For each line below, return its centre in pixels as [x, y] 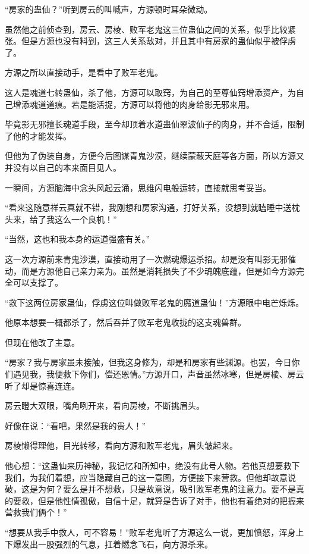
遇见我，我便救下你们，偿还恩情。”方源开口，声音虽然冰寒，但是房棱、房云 [158, 374]
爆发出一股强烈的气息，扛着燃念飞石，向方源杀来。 [113, 544]
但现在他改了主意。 [42, 342]
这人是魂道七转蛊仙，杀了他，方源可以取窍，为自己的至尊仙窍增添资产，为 [150, 92]
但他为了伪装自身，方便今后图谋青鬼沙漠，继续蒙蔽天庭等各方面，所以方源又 [154, 156]
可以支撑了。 [38, 282]
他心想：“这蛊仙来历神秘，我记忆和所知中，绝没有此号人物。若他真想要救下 [152, 466]
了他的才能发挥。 [38, 135]
